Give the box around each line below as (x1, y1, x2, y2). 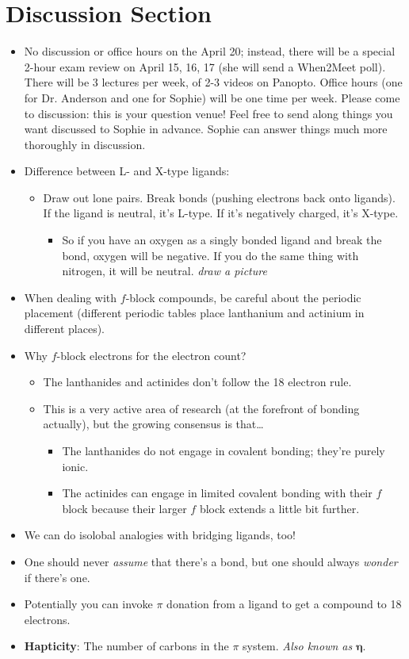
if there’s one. (24, 569, 90, 585)
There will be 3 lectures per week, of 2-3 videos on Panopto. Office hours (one (24, 74, 403, 90)
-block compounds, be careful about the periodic (125, 289, 361, 305)
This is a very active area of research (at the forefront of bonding (43, 400, 360, 416)
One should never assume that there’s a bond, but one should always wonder (24, 553, 398, 569)
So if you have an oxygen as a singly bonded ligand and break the (62, 232, 382, 248)
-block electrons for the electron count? (56, 347, 247, 363)
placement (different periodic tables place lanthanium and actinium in (24, 305, 365, 321)
